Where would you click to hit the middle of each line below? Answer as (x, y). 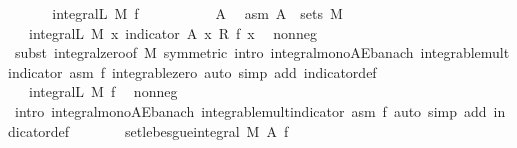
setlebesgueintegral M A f (207, 130)
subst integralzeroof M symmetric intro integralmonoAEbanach (214, 52)
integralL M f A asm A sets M (197, 13)
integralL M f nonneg (103, 91)
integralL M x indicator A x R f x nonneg (172, 32)
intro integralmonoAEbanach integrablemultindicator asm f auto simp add (250, 110)
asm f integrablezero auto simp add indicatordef (223, 71)
